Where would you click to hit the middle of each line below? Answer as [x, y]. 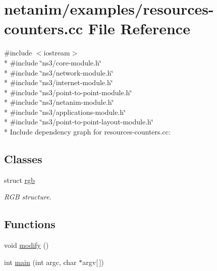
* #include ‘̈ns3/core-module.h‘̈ [53, 62]
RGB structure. [28, 197]
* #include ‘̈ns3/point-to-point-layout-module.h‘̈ [79, 122]
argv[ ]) [93, 262]
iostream [57, 53]
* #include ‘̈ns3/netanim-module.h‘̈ [59, 102]
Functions [30, 224]
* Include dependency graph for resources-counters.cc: [87, 132]
